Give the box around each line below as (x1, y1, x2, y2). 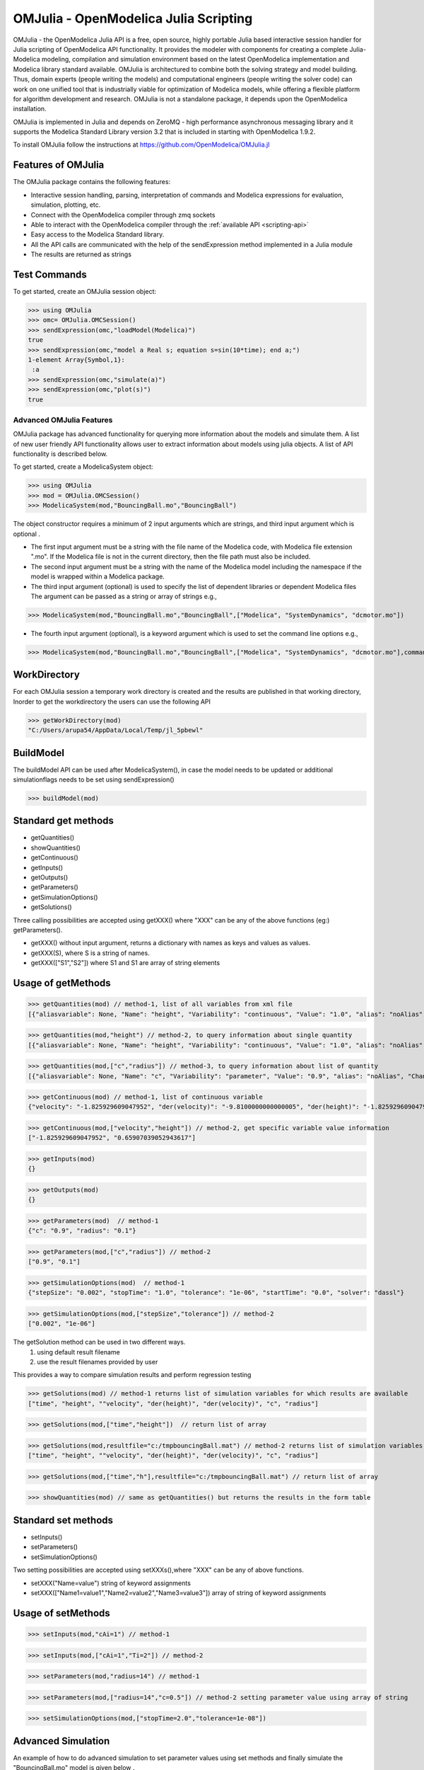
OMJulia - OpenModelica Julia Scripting (13, 11, 253, 26)
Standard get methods (13, 815, 114, 827)
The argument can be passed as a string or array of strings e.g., (30, 592, 217, 600)
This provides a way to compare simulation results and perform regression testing (13, 1371, 252, 1379)
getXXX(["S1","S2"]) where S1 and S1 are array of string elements (30, 959, 220, 967)
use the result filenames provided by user (37, 1358, 158, 1366)
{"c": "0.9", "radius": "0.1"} (28, 1227, 137, 1235)
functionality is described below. (13, 450, 108, 458)
